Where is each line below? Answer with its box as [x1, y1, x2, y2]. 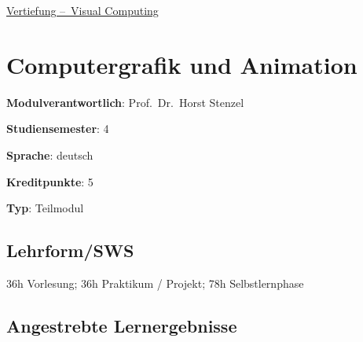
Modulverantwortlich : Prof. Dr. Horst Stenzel [6, 94, 244, 110]
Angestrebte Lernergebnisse [6, 313, 237, 337]
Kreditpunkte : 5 [6, 173, 93, 189]
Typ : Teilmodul [6, 200, 84, 216]
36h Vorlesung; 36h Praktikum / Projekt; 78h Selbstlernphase [6, 274, 304, 291]
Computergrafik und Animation [6, 48, 357, 80]
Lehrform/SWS [6, 238, 134, 263]
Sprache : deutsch [6, 146, 93, 163]
